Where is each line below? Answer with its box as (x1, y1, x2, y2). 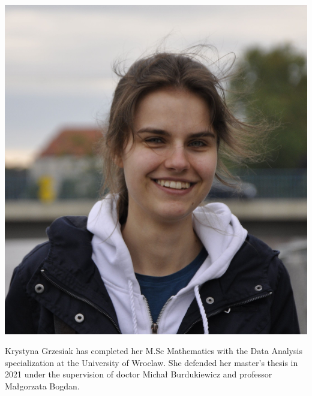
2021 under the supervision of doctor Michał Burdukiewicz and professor (5, 368, 272, 380)
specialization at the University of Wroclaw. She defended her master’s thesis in (5, 356, 298, 368)
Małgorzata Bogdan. (5, 380, 80, 392)
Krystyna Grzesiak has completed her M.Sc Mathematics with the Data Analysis (5, 344, 302, 357)
